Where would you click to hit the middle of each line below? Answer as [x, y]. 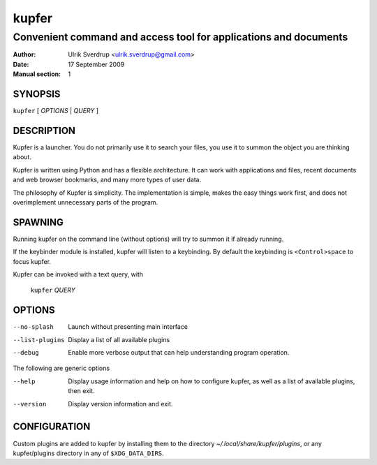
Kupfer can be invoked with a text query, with [78, 274]
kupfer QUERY [53, 290]
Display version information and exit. [120, 404]
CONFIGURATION [52, 427]
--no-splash [33, 327]
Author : [24, 54]
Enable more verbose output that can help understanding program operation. [179, 353]
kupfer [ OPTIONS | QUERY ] [56, 111]
